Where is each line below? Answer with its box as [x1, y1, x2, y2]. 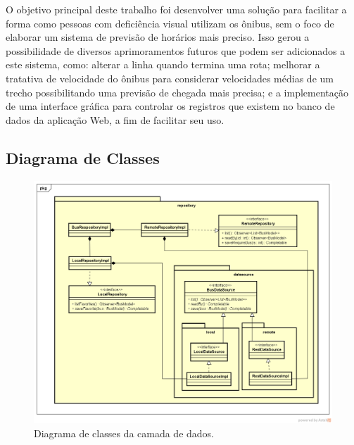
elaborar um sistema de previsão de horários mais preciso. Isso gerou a [6, 30, 310, 44]
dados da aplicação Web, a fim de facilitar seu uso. [6, 112, 225, 127]
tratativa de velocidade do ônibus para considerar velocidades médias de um [6, 70, 334, 85]
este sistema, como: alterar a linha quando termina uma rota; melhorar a [6, 57, 320, 72]
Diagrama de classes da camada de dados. [34, 426, 215, 441]
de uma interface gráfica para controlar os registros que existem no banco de [6, 99, 335, 113]
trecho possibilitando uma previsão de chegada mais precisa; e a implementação [6, 84, 348, 99]
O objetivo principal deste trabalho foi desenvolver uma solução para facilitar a [6, 2, 347, 16]
